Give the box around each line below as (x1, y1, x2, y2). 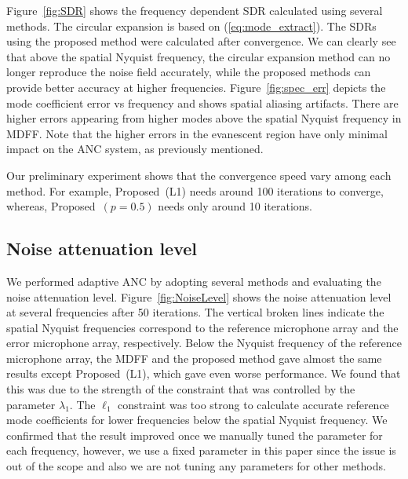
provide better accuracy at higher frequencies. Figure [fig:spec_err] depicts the (6, 79, 386, 95)
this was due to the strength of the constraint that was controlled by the (6, 381, 355, 397)
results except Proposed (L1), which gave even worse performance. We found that (6, 365, 401, 382)
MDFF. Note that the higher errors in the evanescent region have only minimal (6, 125, 388, 141)
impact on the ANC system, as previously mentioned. (6, 141, 264, 157)
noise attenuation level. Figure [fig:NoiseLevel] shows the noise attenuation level (6, 288, 392, 305)
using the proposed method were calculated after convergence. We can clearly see (6, 33, 396, 49)
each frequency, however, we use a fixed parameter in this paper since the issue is (6, 442, 396, 459)
